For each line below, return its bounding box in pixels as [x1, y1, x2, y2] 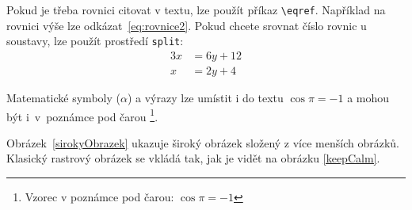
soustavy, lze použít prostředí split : [6, 32, 184, 49]
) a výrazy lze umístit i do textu [127, 89, 284, 105]
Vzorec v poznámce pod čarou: [25, 189, 174, 204]
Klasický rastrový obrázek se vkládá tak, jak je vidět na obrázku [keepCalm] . [6, 150, 380, 166]
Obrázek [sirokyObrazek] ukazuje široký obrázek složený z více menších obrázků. [6, 134, 399, 151]
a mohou [347, 89, 390, 105]
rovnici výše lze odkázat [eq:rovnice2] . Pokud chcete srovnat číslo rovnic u [6, 17, 367, 33]
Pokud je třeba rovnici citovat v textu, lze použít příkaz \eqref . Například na [6, 2, 386, 17]
